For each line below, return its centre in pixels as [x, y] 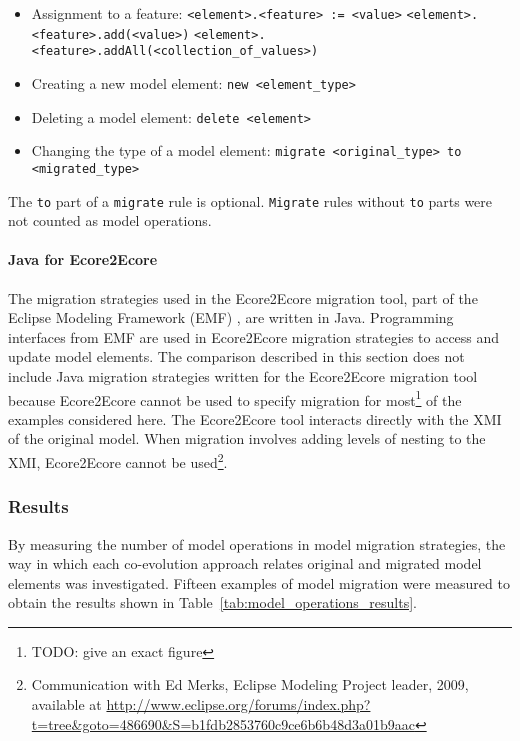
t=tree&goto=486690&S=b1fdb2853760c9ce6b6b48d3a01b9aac [223, 723]
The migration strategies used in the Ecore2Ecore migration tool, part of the [243, 297]
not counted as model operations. [110, 220]
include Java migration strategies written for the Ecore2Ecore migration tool [243, 376]
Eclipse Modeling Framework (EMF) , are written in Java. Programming [231, 317]
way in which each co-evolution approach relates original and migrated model [245, 563]
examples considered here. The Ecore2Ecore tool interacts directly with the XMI [255, 418]
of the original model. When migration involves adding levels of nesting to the [247, 438]
